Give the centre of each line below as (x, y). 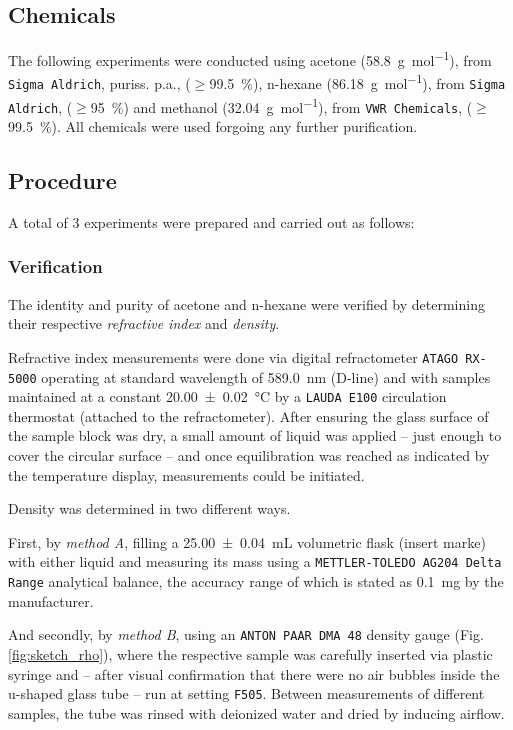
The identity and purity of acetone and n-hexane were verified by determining (246, 303)
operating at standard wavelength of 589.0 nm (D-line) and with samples (266, 376)
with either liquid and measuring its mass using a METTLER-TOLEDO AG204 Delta (255, 561)
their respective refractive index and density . (144, 323)
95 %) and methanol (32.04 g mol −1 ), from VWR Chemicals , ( (281, 105)
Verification (55, 266)
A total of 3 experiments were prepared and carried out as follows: (211, 221)
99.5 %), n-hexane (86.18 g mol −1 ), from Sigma (357, 82)
